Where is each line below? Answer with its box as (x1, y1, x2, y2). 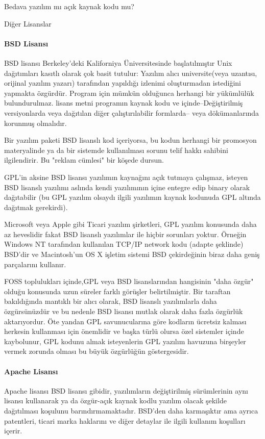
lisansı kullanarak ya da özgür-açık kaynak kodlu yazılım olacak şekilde (4, 395, 227, 406)
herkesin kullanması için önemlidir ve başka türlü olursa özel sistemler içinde (4, 326, 244, 337)
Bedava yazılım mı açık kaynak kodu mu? (4, 1, 134, 11)
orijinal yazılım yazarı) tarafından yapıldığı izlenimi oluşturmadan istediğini (4, 78, 241, 88)
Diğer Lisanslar (4, 18, 52, 29)
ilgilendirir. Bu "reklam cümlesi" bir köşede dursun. (4, 154, 164, 165)
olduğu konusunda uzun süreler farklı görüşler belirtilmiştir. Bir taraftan (4, 286, 231, 296)
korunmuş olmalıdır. (4, 117, 67, 128)
